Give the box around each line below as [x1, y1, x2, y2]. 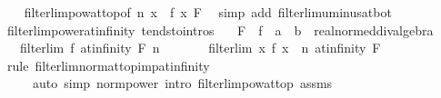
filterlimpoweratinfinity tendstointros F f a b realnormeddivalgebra [6, 20, 434, 39]
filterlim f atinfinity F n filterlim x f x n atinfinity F [19, 38, 381, 57]
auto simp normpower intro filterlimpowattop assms [32, 73, 333, 93]
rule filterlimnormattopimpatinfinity [6, 55, 210, 74]
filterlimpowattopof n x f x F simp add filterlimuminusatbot [24, 3, 392, 21]
